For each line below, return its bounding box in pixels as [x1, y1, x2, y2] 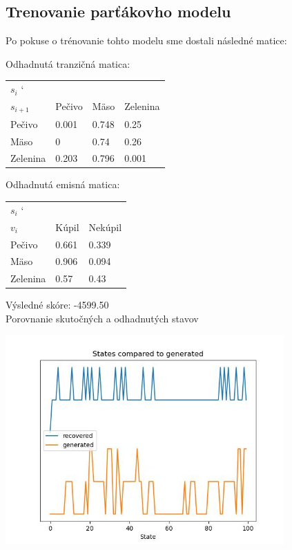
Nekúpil [88, 219, 122, 234]
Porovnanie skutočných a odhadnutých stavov [6, 311, 199, 325]
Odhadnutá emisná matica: [6, 177, 120, 192]
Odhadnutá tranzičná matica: [6, 56, 130, 71]
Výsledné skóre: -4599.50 [6, 297, 109, 312]
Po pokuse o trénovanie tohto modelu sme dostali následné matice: [6, 33, 287, 48]
